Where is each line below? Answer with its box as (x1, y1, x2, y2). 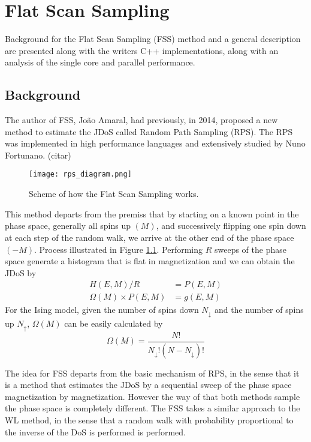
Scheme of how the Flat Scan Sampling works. (29, 187, 199, 200)
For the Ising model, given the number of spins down (5, 303, 199, 316)
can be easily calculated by (64, 317, 163, 330)
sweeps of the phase (214, 243, 286, 255)
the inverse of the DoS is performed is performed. (5, 425, 186, 438)
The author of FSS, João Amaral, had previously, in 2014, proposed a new (5, 114, 278, 126)
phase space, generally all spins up (5, 219, 131, 232)
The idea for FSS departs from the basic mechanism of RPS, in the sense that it (5, 366, 300, 379)
